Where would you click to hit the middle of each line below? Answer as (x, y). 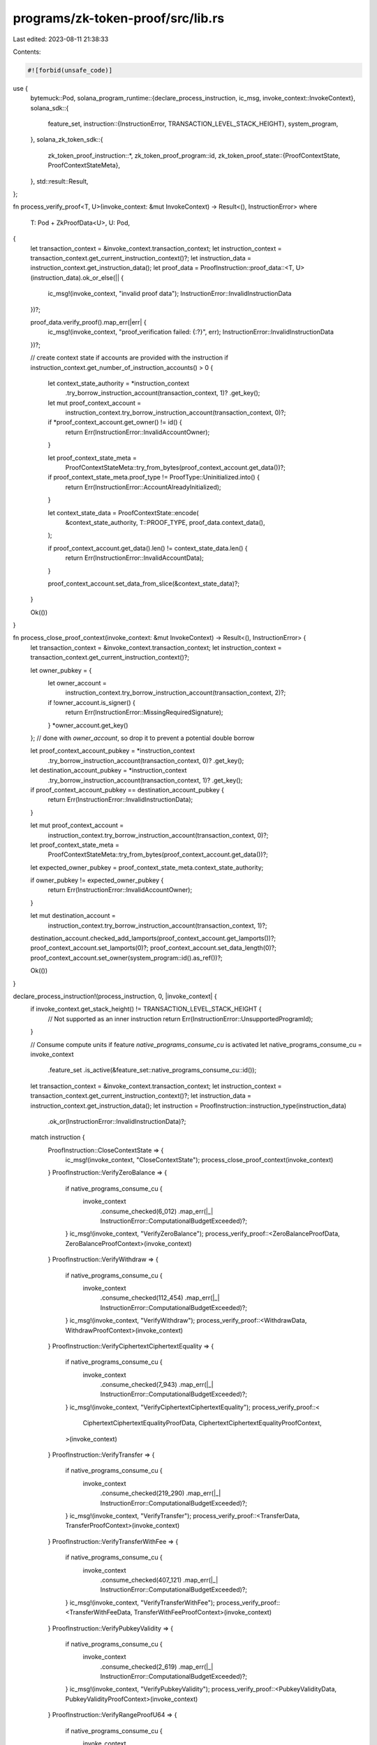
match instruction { (58, 1137)
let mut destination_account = (73, 916)
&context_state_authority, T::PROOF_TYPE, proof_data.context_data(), (165, 522)
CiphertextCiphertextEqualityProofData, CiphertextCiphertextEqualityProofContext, (202, 1423)
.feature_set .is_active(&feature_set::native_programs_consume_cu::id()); (152, 1070)
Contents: (27, 52)
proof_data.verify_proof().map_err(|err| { (88, 322)
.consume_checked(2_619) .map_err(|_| (157, 1666)
